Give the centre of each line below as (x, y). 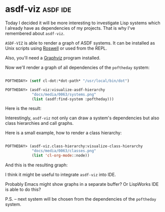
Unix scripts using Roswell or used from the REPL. (56, 48)
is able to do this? (23, 190)
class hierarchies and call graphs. (39, 123)
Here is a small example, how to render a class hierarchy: (63, 133)
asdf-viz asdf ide (38, 9)
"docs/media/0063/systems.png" (64, 94)
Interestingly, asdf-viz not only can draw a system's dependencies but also (82, 118)
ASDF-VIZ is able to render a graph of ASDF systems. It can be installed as (80, 43)
